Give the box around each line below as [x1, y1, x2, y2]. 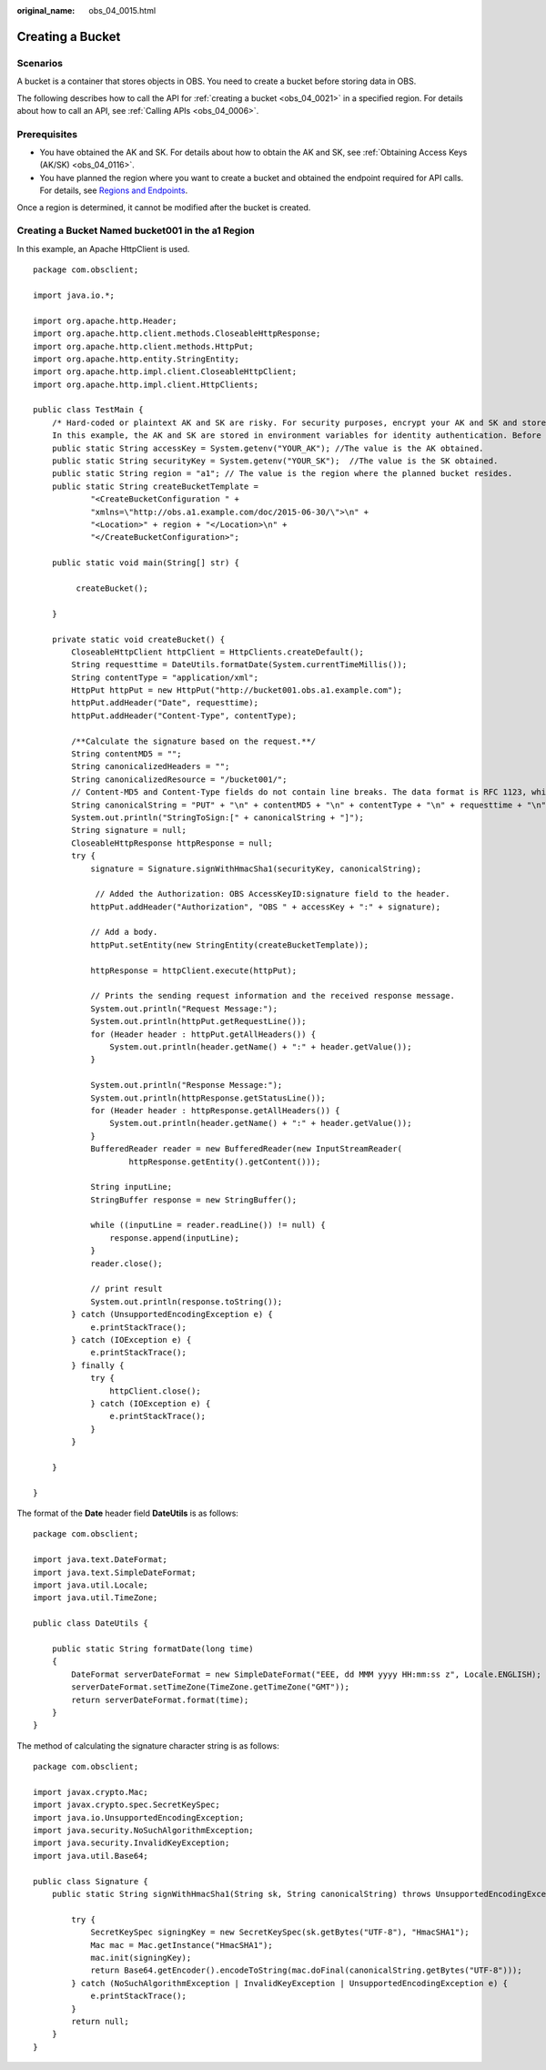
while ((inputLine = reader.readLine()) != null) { [90, 1220, 327, 1231]
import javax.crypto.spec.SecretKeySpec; [33, 1800, 220, 1811]
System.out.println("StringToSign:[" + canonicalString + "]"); [71, 812, 364, 823]
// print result [90, 1284, 163, 1294]
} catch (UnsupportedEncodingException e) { [71, 1309, 273, 1320]
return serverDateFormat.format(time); [71, 1694, 249, 1705]
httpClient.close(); [109, 1385, 202, 1396]
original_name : [16, 5, 76, 15]
